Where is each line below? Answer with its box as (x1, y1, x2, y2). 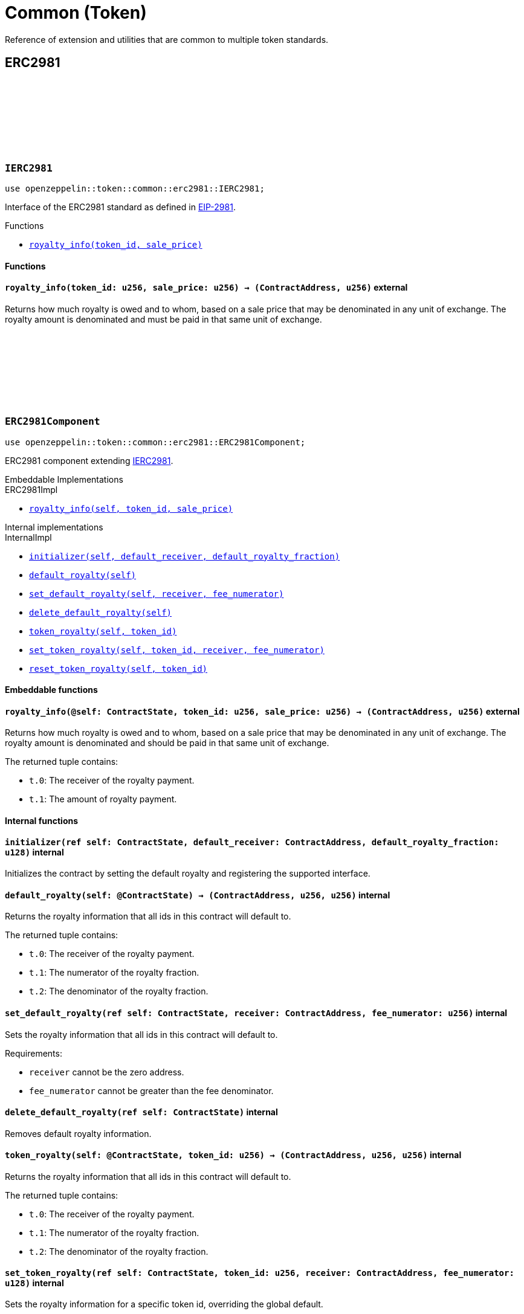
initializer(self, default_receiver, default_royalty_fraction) (29, 551, 340, 561)
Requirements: (5, 1048, 62, 1058)
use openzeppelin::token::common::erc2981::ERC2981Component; (5, 437, 306, 447)
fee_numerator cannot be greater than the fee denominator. (29, 1085, 274, 1096)
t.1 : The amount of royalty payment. (29, 794, 177, 805)
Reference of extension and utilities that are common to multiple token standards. (5, 34, 329, 45)
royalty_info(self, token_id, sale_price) (29, 503, 233, 514)
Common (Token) (5, 2, 147, 23)
